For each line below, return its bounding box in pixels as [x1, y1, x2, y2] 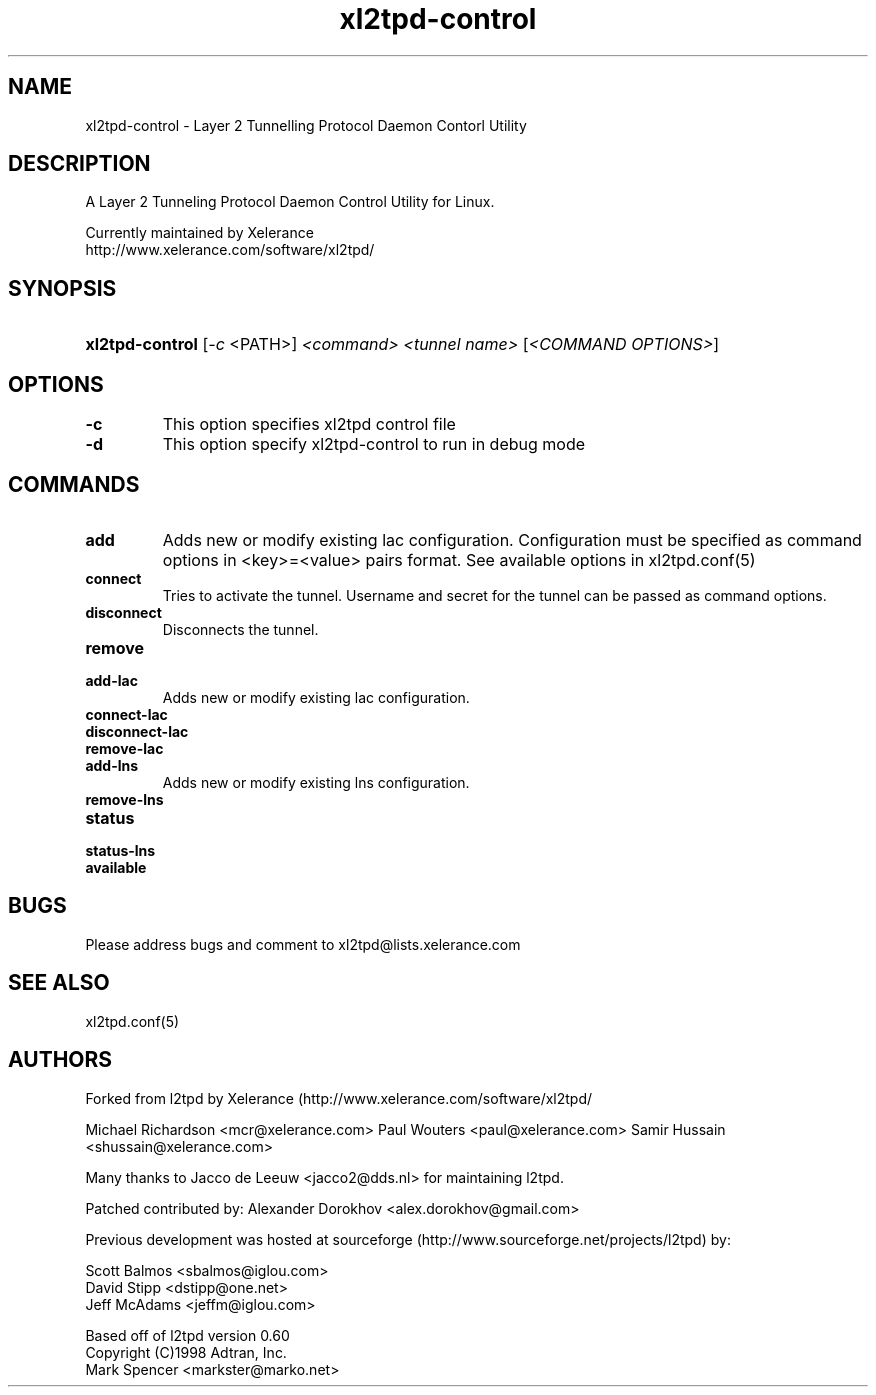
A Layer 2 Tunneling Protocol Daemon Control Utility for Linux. [85, 193, 495, 211]
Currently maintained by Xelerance [85, 224, 314, 242]
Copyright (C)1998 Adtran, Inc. [85, 1343, 287, 1361]
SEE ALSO [8, 970, 110, 996]
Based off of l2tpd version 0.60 [85, 1326, 290, 1344]
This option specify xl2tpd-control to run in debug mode [162, 434, 586, 455]
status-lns [85, 841, 156, 859]
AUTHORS [8, 1047, 113, 1073]
